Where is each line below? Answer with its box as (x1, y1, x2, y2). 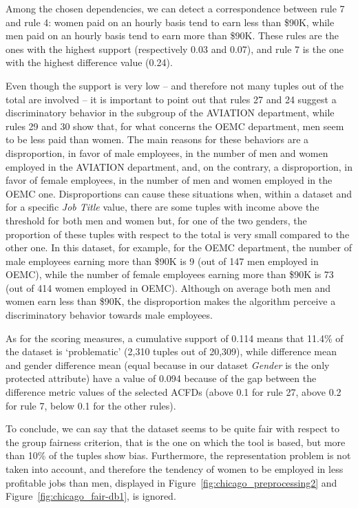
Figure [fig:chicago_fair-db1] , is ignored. (6, 489, 176, 503)
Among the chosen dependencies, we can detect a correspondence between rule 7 (6, 1, 345, 15)
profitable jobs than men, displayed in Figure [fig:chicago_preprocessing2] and (6, 475, 337, 489)
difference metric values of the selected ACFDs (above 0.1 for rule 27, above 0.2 (6, 385, 341, 399)
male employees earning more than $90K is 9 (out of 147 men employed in (6, 253, 319, 268)
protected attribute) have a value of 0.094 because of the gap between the (6, 371, 317, 385)
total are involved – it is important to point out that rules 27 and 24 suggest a (6, 92, 337, 106)
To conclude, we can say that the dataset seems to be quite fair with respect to (6, 421, 339, 436)
